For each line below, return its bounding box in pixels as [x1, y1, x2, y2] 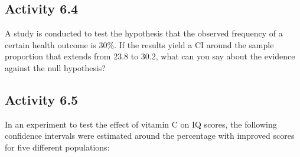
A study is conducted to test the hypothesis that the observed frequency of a [5, 27, 283, 39]
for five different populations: [5, 141, 110, 153]
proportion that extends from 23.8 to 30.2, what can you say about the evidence [5, 50, 295, 62]
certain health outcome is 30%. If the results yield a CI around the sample [5, 38, 274, 51]
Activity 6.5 [5, 90, 79, 108]
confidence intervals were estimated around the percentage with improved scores [5, 129, 295, 142]
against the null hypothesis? [5, 61, 106, 74]
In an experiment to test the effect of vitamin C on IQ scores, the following [5, 118, 277, 130]
